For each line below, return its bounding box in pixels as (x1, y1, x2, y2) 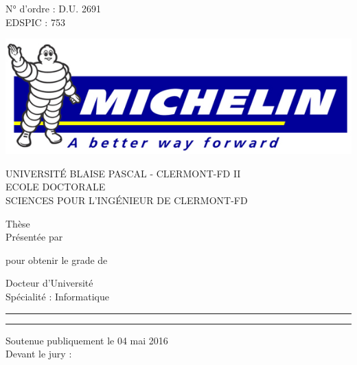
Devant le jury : (5, 346, 72, 361)
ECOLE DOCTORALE (5, 179, 106, 194)
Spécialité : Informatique (5, 289, 109, 303)
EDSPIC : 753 (5, 14, 65, 29)
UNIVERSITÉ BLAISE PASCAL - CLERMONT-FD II (5, 166, 241, 180)
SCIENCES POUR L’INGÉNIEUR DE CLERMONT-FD (5, 192, 248, 207)
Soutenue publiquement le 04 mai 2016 (5, 333, 168, 347)
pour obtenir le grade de (5, 252, 108, 267)
